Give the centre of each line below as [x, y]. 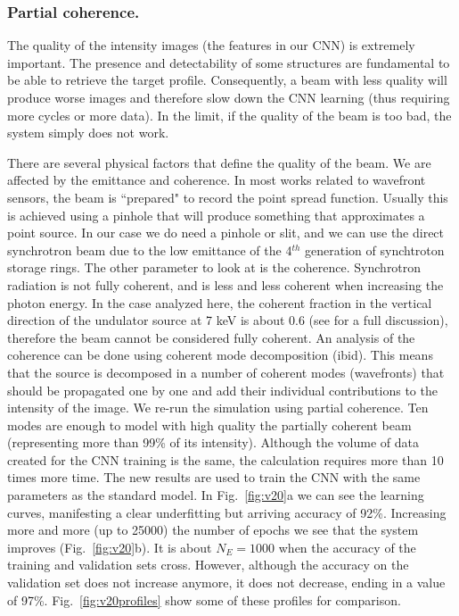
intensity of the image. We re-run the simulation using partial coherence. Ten [218, 408]
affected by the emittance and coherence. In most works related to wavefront [217, 180]
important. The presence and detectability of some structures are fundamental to [229, 62]
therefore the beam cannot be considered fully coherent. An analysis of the [211, 337]
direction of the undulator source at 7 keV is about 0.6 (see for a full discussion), [228, 320]
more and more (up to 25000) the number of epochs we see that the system [213, 530]
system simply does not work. [88, 133]
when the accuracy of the [347, 547]
